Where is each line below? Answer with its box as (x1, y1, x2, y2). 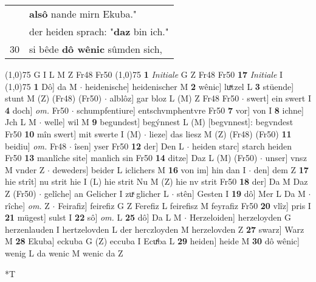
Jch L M (5, 115, 36, 128)
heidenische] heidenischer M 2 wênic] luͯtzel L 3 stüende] (84, 80, 294, 92)
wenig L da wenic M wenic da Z (5, 246, 123, 259)
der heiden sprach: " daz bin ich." (29, 24, 169, 38)
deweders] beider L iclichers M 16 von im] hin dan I (52, 163, 246, 176)
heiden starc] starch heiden (192, 139, 292, 152)
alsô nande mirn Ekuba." (29, 7, 137, 21)
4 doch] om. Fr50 (5, 103, 69, 116)
